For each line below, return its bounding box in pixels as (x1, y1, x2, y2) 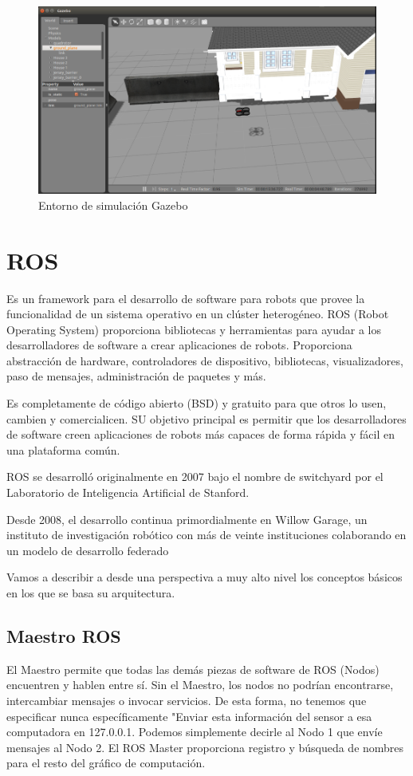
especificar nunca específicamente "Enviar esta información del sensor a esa (6, 707, 372, 724)
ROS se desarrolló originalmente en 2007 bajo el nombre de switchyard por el (6, 468, 383, 485)
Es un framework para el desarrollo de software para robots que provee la (6, 290, 365, 306)
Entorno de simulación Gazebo (38, 196, 188, 213)
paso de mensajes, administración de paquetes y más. (6, 368, 266, 384)
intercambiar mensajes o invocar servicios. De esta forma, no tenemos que (6, 692, 367, 708)
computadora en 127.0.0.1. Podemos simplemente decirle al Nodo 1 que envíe (6, 723, 383, 740)
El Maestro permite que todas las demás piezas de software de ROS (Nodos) (6, 660, 380, 677)
